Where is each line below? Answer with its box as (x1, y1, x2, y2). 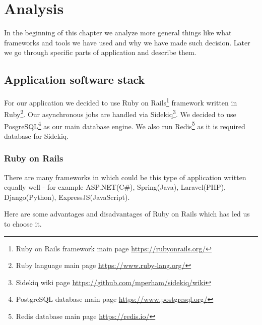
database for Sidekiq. (4, 130, 69, 141)
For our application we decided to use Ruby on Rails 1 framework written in (4, 96, 237, 107)
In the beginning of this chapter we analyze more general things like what (4, 27, 232, 38)
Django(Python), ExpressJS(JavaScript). (4, 191, 130, 202)
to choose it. (4, 219, 42, 229)
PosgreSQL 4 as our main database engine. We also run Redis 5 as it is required (4, 119, 245, 131)
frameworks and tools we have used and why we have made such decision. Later (4, 37, 250, 47)
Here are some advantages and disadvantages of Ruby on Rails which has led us (4, 208, 250, 219)
